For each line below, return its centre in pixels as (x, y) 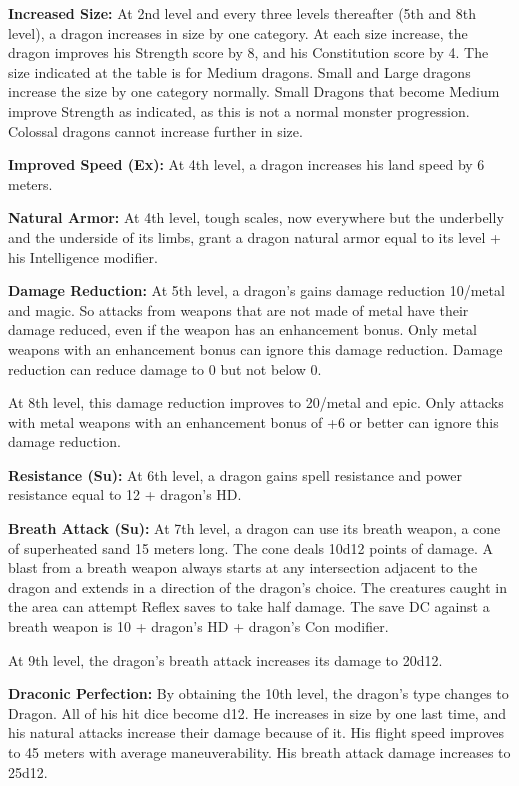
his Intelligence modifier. (83, 256)
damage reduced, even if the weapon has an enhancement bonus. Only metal (242, 329)
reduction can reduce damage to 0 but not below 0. (165, 368)
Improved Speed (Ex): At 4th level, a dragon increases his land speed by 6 (246, 164)
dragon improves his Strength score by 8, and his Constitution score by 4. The (248, 52)
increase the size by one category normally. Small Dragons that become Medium (254, 91)
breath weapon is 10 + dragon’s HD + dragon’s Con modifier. (198, 626)
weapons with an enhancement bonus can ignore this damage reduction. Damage (255, 348)
